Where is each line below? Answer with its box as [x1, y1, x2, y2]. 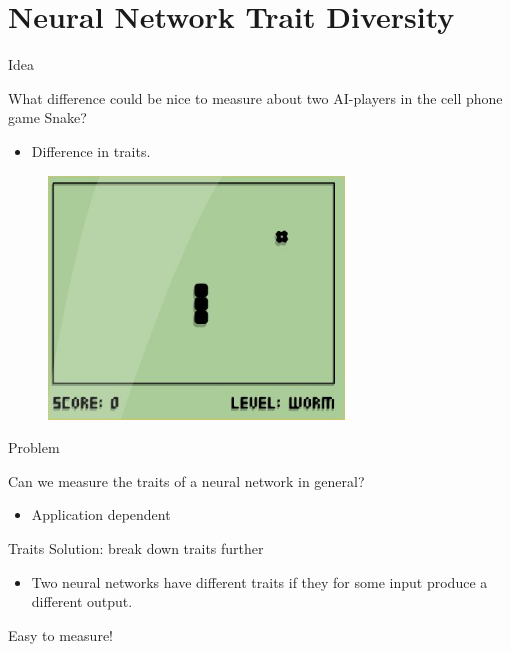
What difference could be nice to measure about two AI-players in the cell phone [8, 87, 503, 108]
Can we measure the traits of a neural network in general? [8, 470, 365, 491]
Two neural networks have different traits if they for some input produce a [31, 571, 488, 592]
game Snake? [8, 107, 87, 128]
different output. [31, 591, 133, 612]
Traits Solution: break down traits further [8, 537, 264, 558]
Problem [8, 437, 60, 458]
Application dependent [31, 504, 171, 525]
